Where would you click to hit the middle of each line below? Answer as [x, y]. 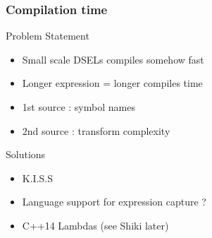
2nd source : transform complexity [96, 130]
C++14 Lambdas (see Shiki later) [95, 225]
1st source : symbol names [79, 107]
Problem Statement [48, 36]
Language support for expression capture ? [114, 202]
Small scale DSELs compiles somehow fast [113, 59]
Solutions [26, 154]
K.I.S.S [37, 178]
